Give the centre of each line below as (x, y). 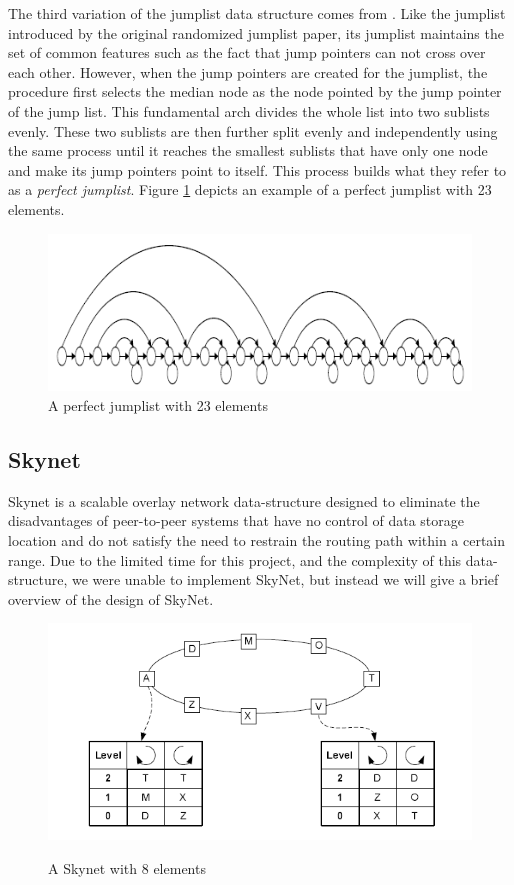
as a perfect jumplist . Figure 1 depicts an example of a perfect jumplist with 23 (250, 189)
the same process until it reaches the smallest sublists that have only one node (248, 150)
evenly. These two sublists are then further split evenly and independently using (253, 130)
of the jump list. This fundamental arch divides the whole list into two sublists (249, 110)
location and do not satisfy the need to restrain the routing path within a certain (257, 540)
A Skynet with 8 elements (127, 867)
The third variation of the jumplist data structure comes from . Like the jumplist (257, 13)
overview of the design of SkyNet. (111, 598)
